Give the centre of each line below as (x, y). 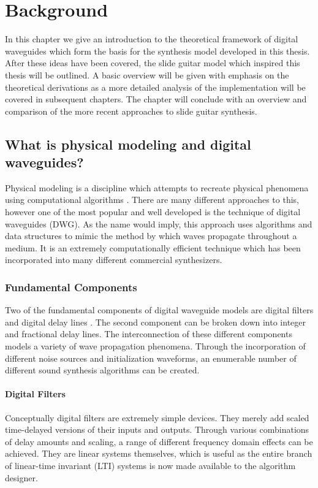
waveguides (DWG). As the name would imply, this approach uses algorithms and (159, 223)
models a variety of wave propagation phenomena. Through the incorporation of (155, 346)
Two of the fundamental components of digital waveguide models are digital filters (159, 310)
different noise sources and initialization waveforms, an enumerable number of (151, 358)
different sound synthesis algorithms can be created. (102, 370)
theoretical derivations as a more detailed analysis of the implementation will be (155, 87)
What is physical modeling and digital (128, 144)
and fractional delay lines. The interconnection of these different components (149, 334)
